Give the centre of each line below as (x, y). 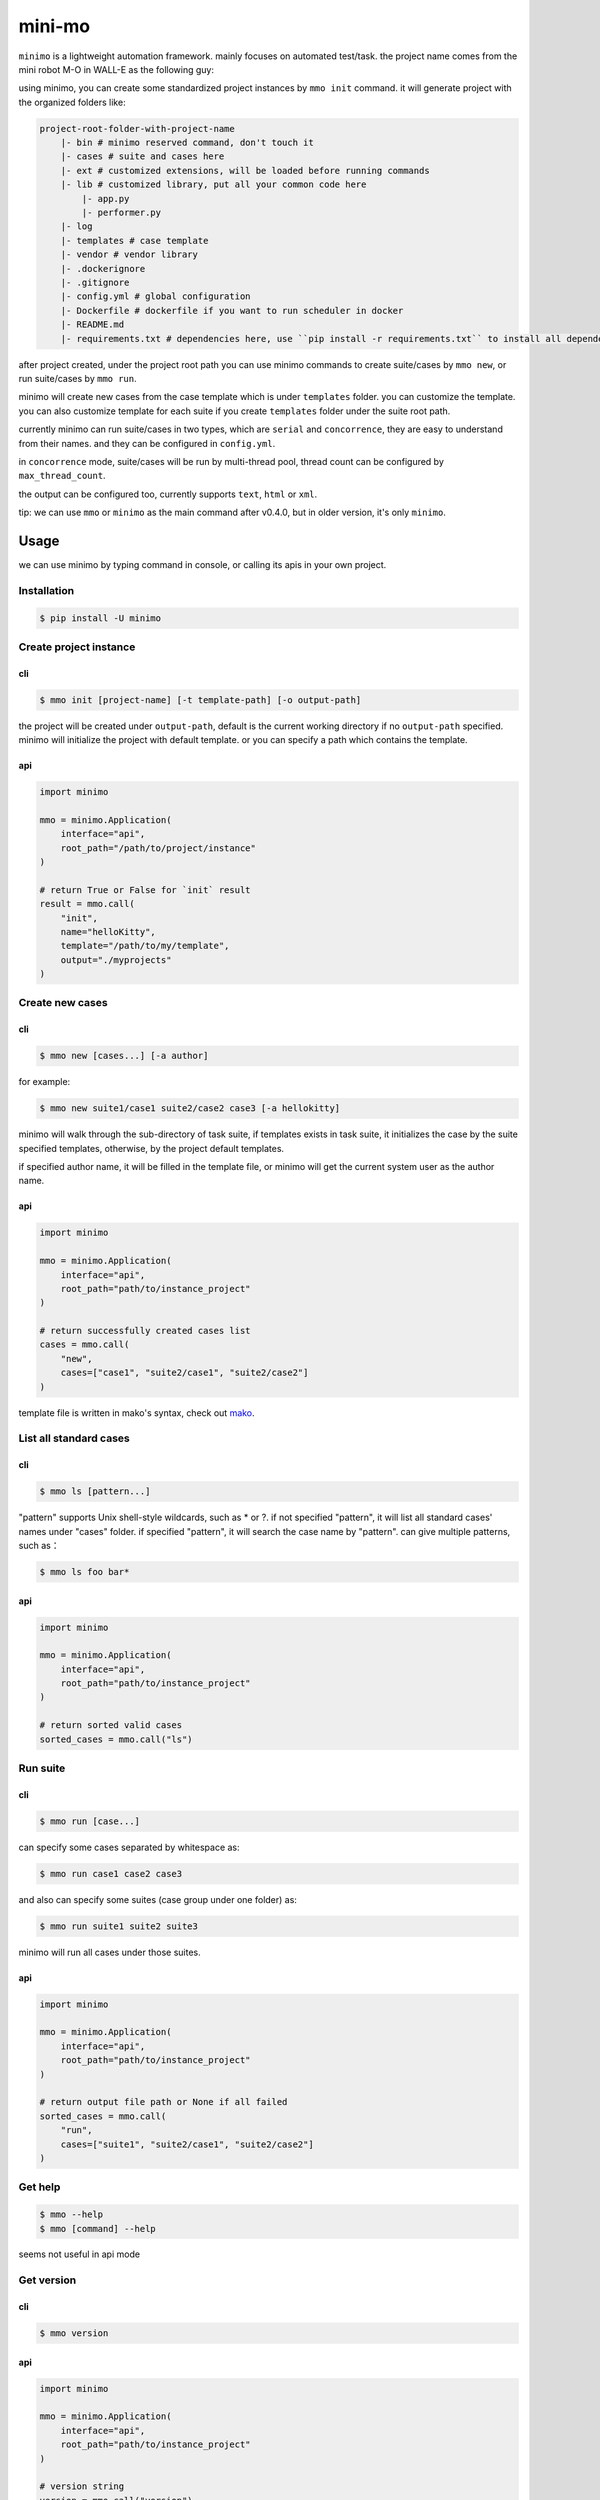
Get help (39, 2187)
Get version (47, 2280)
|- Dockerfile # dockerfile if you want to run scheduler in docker (232, 310)
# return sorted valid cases (111, 1725)
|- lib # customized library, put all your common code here (213, 184)
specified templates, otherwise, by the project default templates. (151, 1148)
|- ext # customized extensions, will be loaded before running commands (245, 170)
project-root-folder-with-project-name (137, 128)
